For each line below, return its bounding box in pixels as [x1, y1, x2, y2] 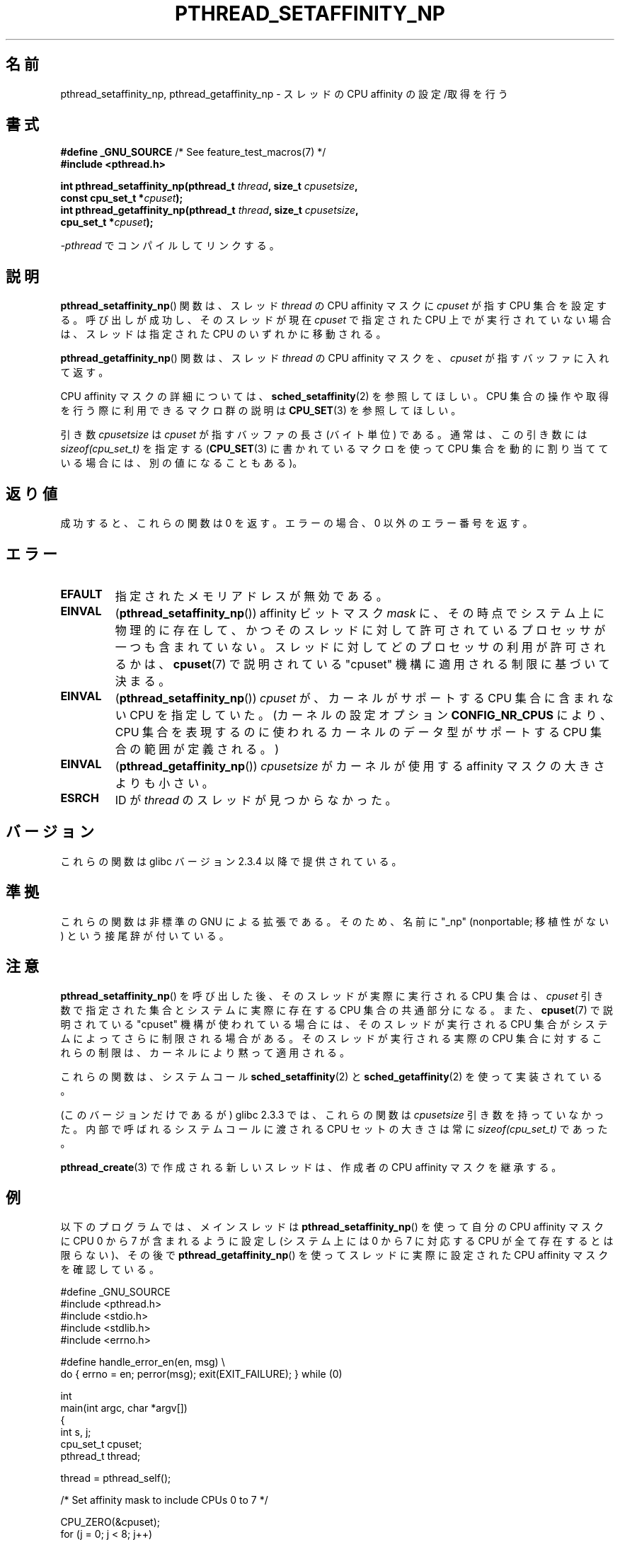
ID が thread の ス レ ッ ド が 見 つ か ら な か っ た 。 [115, 792, 397, 807]
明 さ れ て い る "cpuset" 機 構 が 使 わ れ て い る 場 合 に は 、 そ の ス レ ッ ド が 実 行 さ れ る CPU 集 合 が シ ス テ [60, 1017, 608, 1030]
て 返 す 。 [60, 366, 109, 379]
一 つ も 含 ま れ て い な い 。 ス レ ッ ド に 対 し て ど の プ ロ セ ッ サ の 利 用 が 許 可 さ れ [115, 639, 606, 654]
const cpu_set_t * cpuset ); [60, 192, 183, 205]
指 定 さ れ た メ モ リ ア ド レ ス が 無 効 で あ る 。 [115, 588, 388, 603]
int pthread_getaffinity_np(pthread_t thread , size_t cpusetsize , [60, 204, 359, 217]
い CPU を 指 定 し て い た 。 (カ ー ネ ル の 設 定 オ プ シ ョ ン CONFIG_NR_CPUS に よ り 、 [115, 707, 612, 722]
